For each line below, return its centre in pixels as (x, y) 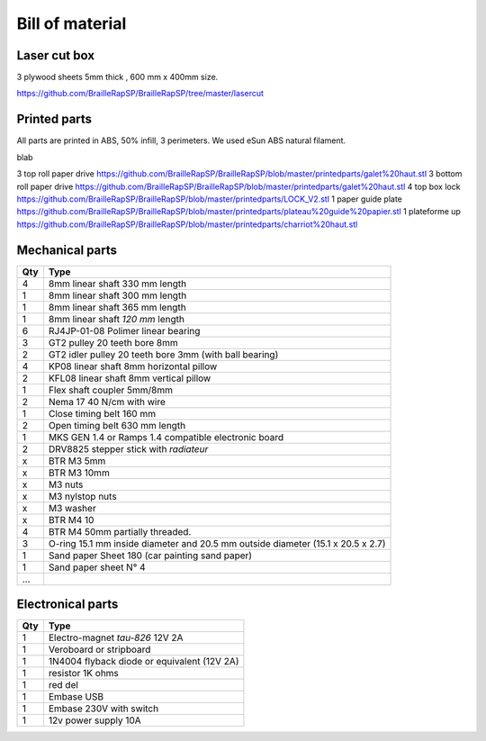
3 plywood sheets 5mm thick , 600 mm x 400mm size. (117, 77)
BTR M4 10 (71, 520)
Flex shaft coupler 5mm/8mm (110, 390)
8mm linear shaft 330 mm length (117, 284)
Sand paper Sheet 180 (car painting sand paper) (150, 556)
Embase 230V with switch (103, 709)
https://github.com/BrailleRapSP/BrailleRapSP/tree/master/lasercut (140, 94)
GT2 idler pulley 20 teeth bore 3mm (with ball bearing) (163, 354)
